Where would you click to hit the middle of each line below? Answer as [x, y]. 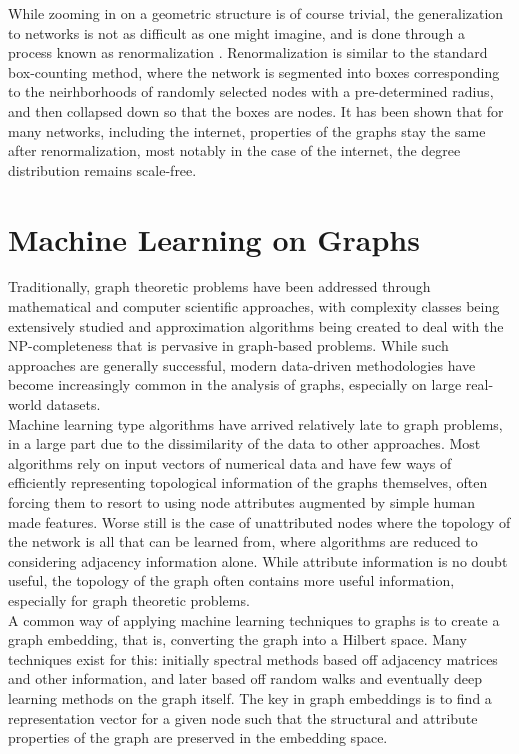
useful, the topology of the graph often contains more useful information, [231, 580]
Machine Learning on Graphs [214, 238]
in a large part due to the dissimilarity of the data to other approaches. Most [244, 443]
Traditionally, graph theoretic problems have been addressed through [219, 286]
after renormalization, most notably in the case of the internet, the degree [234, 150]
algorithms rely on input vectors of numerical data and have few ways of [230, 462]
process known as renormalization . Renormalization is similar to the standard [248, 52]
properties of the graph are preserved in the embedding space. [198, 737]
